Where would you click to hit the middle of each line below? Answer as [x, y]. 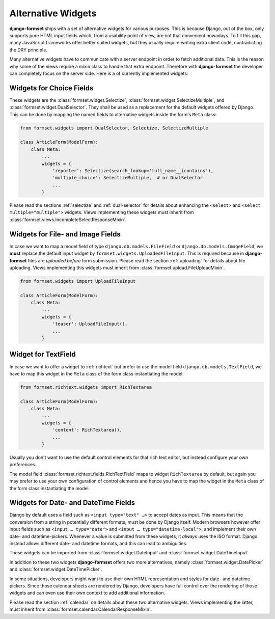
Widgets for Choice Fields [51, 88]
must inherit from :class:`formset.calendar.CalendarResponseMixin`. [81, 609]
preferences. [23, 465]
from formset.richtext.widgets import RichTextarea [86, 387]
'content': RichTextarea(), [87, 430]
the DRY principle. [29, 50]
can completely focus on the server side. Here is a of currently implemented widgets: [99, 73]
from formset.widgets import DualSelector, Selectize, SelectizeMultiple [114, 128]
